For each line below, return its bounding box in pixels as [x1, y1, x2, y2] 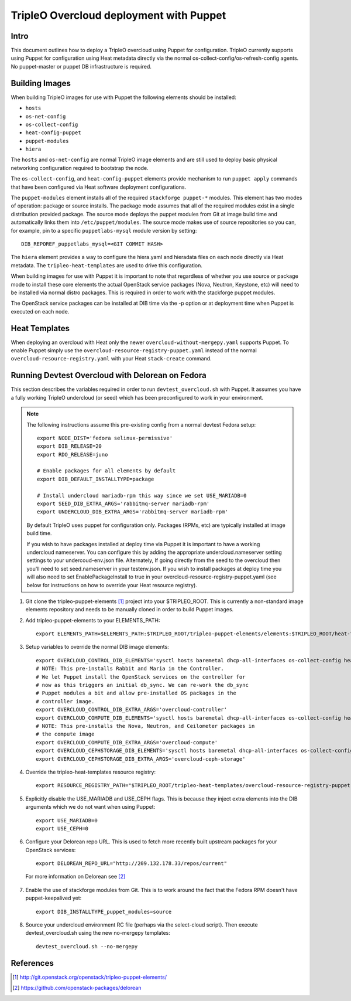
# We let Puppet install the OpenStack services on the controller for [36, 673, 246, 680]
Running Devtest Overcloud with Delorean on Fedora [11, 370, 207, 380]
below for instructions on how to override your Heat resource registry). [26, 581, 197, 588]
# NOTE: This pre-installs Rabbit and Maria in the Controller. [36, 665, 225, 672]
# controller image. [36, 698, 95, 704]
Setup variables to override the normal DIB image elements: [25, 643, 169, 651]
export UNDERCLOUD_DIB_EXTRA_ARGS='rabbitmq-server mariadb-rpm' [37, 509, 228, 515]
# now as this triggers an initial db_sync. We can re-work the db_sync [36, 682, 249, 689]
